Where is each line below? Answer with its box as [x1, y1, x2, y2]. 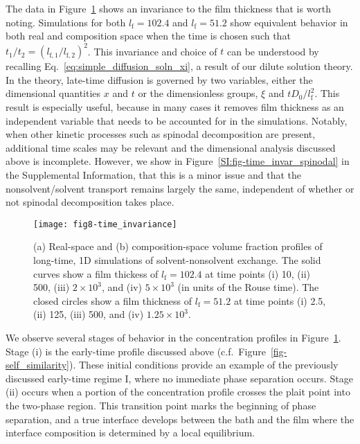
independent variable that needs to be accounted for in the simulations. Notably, [6, 113, 348, 127]
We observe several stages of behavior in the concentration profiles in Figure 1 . [6, 330, 341, 345]
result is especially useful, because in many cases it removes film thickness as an [6, 100, 344, 114]
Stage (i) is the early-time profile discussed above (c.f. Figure [6, 344, 266, 358]
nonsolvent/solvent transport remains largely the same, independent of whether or [6, 181, 354, 195]
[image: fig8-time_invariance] [33, 219, 177, 229]
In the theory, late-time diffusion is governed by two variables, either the [6, 72, 313, 87]
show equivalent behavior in [230, 15, 348, 29]
